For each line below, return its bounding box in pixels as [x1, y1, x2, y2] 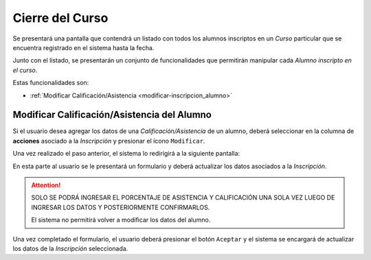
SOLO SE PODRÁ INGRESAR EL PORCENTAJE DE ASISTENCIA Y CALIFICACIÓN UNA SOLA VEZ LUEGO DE [31, 193, 335, 202]
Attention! [31, 180, 61, 189]
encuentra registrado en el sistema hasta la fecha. [12, 43, 155, 51]
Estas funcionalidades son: [12, 79, 89, 87]
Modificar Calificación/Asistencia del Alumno [12, 109, 212, 121]
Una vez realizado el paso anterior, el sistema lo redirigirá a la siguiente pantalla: [12, 150, 240, 158]
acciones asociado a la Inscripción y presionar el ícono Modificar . [12, 137, 205, 145]
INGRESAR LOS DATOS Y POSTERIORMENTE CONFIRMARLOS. [31, 203, 210, 211]
